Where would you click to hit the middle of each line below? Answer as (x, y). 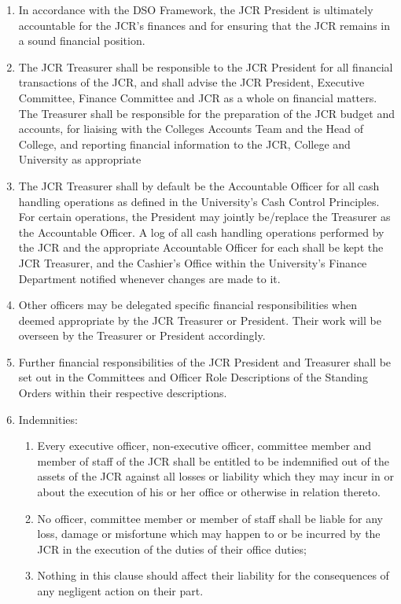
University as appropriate (80, 159)
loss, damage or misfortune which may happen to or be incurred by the (209, 534)
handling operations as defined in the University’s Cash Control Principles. (199, 201)
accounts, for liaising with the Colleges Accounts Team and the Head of (191, 129)
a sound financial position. (82, 41)
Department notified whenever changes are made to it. (149, 278)
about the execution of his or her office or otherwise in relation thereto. (209, 492)
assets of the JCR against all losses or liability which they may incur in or (215, 476)
